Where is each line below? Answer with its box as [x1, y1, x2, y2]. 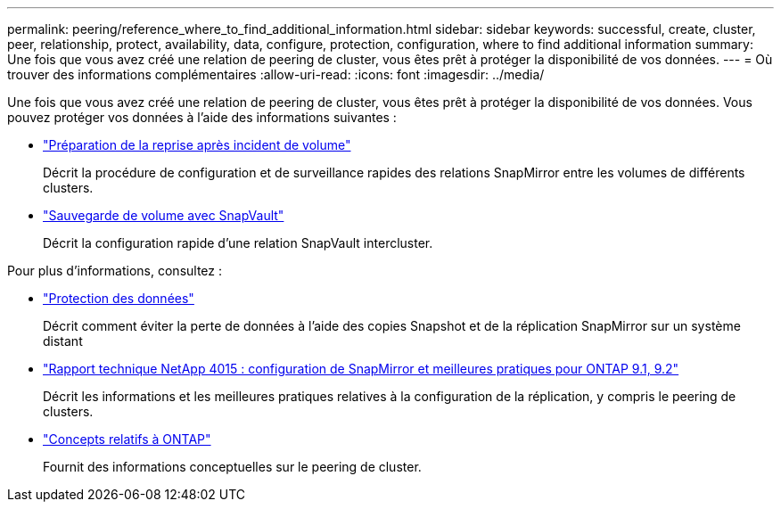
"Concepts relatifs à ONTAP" [43, 431, 211, 447]
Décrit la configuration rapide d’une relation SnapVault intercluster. [43, 235, 433, 250]
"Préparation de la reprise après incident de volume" [43, 137, 351, 152]
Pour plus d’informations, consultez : [7, 263, 223, 278]
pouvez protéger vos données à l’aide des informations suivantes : [7, 110, 397, 125]
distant [43, 333, 83, 349]
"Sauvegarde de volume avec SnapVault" [43, 208, 284, 223]
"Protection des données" [43, 291, 194, 306]
